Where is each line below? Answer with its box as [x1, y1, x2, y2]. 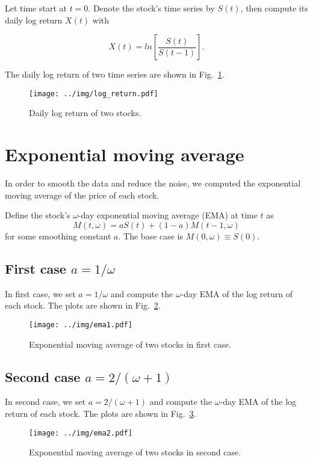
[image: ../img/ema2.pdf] [29, 428, 132, 437]
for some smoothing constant [5, 229, 111, 242]
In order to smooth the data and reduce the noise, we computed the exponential [5, 177, 301, 189]
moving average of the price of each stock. [5, 188, 160, 201]
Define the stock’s [5, 209, 70, 221]
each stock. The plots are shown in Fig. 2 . [5, 299, 161, 312]
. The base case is [118, 229, 184, 242]
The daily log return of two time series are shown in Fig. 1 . [5, 68, 225, 81]
